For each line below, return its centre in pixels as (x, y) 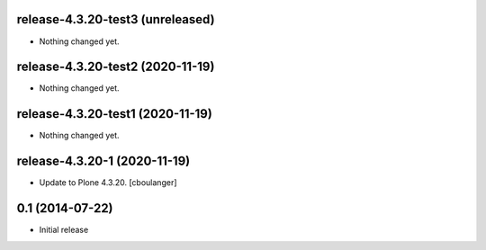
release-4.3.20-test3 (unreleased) (116, 19)
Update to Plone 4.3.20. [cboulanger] (108, 183)
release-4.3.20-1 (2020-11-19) (103, 161)
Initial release (64, 230)
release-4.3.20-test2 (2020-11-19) (116, 67)
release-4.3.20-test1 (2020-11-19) (115, 114)
